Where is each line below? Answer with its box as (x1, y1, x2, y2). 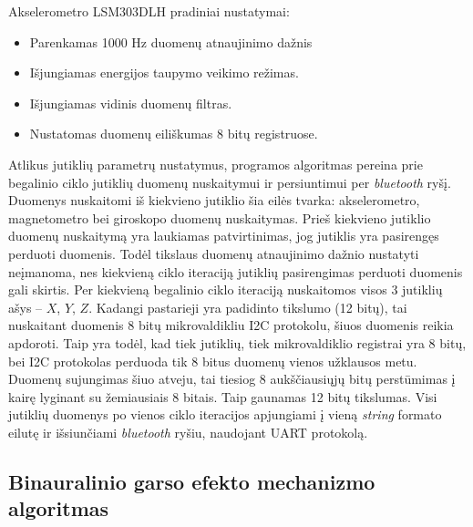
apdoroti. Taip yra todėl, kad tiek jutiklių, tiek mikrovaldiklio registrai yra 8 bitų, (8, 333, 467, 352)
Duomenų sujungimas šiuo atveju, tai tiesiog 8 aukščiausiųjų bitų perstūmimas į (8, 369, 456, 388)
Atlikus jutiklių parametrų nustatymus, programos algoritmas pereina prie (8, 154, 423, 173)
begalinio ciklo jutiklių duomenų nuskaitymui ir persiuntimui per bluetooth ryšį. (8, 172, 451, 191)
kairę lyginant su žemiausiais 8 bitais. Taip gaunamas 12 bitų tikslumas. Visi (8, 387, 437, 406)
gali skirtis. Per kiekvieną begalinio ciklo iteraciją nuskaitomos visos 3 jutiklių (8, 280, 443, 299)
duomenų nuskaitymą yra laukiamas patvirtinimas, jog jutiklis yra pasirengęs (8, 226, 439, 245)
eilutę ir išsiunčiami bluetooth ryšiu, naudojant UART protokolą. (8, 422, 368, 441)
